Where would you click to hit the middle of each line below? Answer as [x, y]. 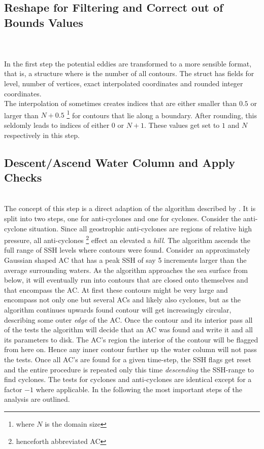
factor [13, 389]
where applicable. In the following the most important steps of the [139, 389]
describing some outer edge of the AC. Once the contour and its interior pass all [128, 319]
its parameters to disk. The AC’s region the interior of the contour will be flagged [131, 339]
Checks [23, 177]
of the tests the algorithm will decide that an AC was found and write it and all [128, 330]
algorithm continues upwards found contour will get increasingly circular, [118, 309]
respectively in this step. [42, 135]
